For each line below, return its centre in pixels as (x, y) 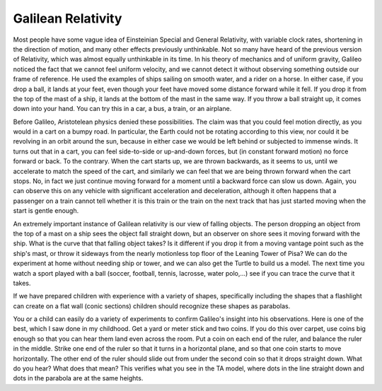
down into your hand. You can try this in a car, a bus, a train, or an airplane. (122, 109)
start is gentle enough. (46, 211)
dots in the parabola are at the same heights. (78, 378)
